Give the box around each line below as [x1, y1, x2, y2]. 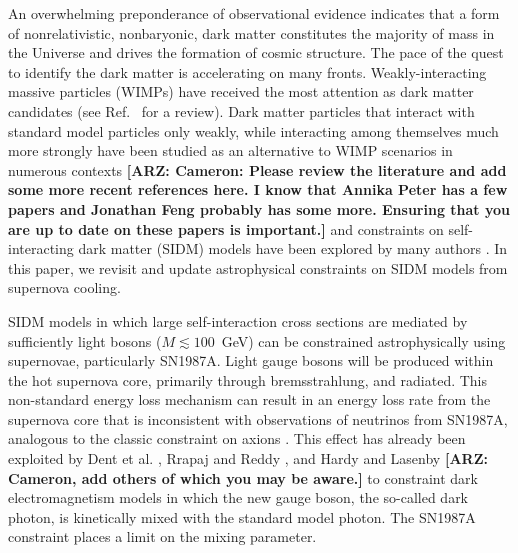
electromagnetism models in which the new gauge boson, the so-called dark [8, 487, 469, 508]
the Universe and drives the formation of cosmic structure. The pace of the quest [8, 42, 504, 63]
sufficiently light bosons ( [8, 330, 162, 351]
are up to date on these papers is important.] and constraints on [8, 218, 444, 239]
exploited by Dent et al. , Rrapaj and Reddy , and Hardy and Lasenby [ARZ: [8, 448, 488, 469]
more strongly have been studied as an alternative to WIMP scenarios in [8, 140, 453, 161]
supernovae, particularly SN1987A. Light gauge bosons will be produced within [8, 350, 494, 371]
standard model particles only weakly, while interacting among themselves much [8, 120, 499, 141]
